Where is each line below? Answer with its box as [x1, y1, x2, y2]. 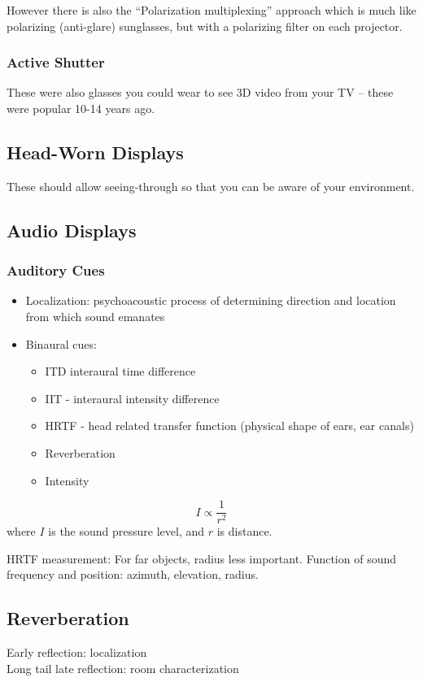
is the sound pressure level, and [48, 523, 205, 540]
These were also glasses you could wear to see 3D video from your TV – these [7, 84, 394, 101]
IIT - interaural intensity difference [45, 389, 220, 406]
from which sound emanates [25, 307, 165, 324]
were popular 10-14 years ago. [7, 100, 155, 116]
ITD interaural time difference [45, 363, 196, 380]
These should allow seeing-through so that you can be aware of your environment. [7, 177, 415, 194]
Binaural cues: [25, 335, 97, 352]
